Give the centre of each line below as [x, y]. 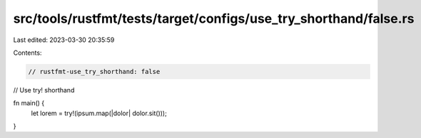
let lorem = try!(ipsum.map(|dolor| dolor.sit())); [99, 113]
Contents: [27, 53]
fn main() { [29, 103]
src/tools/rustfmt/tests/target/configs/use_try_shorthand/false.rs [214, 18]
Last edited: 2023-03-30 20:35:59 [64, 40]
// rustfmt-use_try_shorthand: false [94, 71]
